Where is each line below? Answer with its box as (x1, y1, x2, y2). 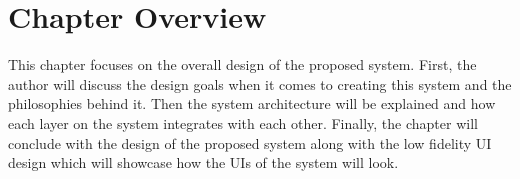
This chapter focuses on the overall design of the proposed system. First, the (8, 54, 477, 75)
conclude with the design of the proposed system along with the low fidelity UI (8, 132, 492, 153)
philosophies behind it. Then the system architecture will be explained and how (8, 93, 496, 114)
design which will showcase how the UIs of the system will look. (8, 152, 399, 173)
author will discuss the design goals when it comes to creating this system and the (8, 73, 512, 94)
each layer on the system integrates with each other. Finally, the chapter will (8, 112, 478, 133)
